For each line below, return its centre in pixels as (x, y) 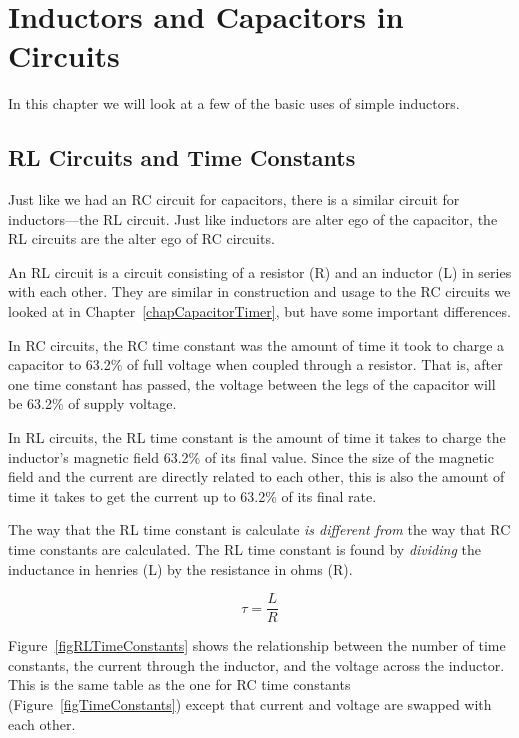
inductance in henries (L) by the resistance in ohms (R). (180, 568)
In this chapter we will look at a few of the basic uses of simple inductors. (234, 103)
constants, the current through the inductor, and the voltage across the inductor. (256, 664)
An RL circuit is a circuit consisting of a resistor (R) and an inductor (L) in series (260, 271)
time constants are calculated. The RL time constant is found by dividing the (244, 549)
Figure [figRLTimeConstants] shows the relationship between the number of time (257, 645)
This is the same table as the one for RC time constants (179, 684)
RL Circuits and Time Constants (182, 157)
